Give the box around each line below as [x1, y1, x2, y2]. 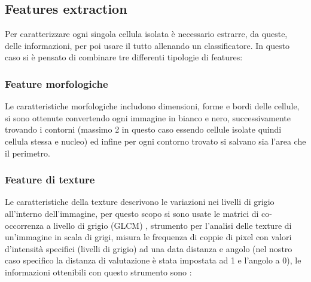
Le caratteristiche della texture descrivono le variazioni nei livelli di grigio [5, 195, 275, 208]
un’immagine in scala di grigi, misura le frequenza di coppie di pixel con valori [5, 231, 292, 243]
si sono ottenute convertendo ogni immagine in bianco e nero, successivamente [5, 111, 291, 124]
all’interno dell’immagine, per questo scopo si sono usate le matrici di [5, 207, 259, 219]
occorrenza [5, 219, 44, 231]
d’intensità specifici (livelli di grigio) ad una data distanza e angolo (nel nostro [5, 242, 292, 255]
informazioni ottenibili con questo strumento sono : [5, 265, 192, 278]
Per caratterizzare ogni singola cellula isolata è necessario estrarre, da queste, [5, 27, 288, 40]
